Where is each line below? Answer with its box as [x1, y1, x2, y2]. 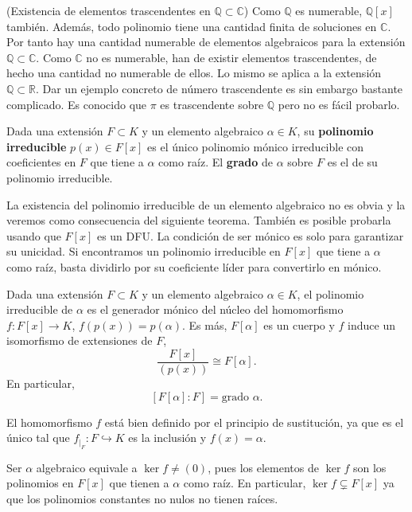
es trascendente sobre [160, 96, 264, 112]
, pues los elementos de [208, 459, 319, 475]
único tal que [6, 429, 70, 446]
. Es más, [182, 316, 227, 333]
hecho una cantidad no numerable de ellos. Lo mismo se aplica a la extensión [6, 64, 382, 81]
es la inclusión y [128, 429, 207, 446]
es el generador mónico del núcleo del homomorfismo [87, 301, 344, 318]
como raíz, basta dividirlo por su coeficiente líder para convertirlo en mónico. [6, 258, 382, 275]
